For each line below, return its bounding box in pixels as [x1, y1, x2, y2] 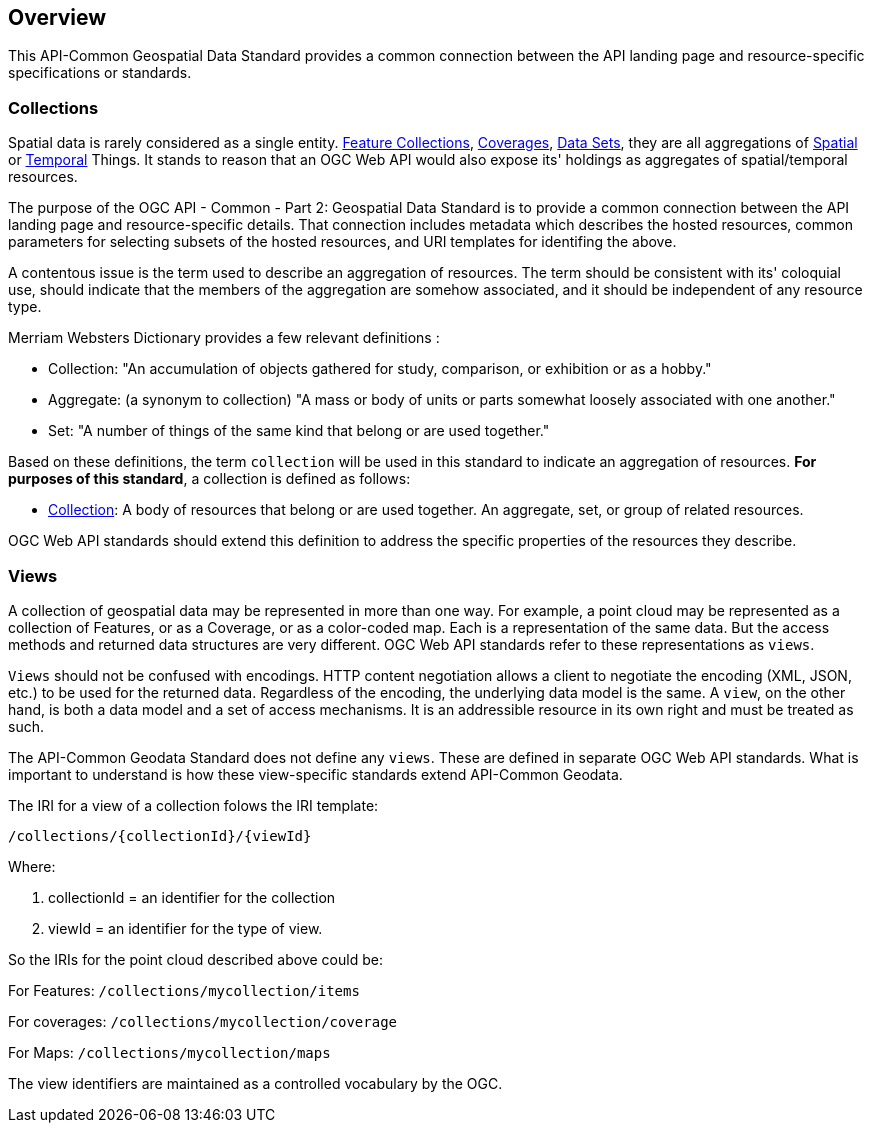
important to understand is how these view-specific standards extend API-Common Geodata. [8, 765, 623, 783]
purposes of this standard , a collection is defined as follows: [8, 470, 411, 488]
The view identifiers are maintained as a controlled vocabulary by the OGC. [8, 1074, 503, 1092]
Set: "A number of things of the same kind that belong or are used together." [48, 422, 550, 440]
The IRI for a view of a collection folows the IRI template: [8, 796, 379, 814]
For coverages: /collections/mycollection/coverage [8, 1012, 398, 1030]
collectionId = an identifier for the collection [48, 888, 336, 906]
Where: [8, 857, 56, 875]
